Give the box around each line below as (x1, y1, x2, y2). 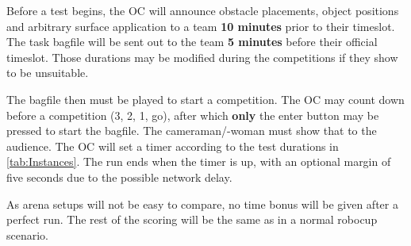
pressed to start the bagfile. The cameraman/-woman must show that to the (6, 122, 377, 139)
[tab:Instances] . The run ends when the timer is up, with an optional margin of (6, 153, 391, 170)
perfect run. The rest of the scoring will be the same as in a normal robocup (6, 211, 378, 228)
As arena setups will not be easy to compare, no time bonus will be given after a (6, 195, 398, 212)
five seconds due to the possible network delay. (6, 168, 232, 185)
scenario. (6, 226, 49, 243)
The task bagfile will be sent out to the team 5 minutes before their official (6, 33, 378, 50)
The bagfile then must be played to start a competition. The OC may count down (6, 90, 405, 107)
